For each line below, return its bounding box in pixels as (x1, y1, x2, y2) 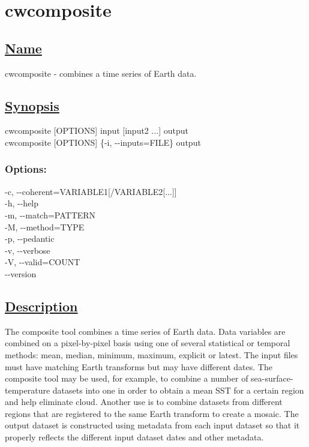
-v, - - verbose (5, 244, 50, 256)
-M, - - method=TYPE (5, 220, 85, 233)
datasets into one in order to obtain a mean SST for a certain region (52, 383, 304, 396)
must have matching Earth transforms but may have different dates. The (5, 360, 272, 373)
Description (5, 296, 78, 315)
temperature (5, 383, 50, 396)
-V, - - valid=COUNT (5, 256, 80, 268)
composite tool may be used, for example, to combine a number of (5, 372, 248, 385)
